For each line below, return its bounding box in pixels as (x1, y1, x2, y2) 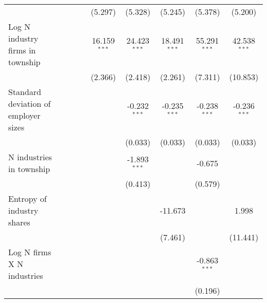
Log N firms (8, 246, 51, 258)
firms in (8, 44, 36, 56)
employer (8, 109, 41, 121)
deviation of (8, 98, 51, 109)
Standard (8, 86, 42, 98)
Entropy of (8, 193, 47, 204)
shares (8, 216, 30, 228)
